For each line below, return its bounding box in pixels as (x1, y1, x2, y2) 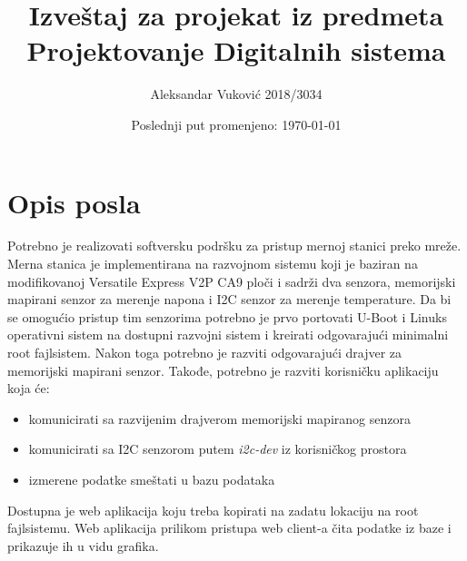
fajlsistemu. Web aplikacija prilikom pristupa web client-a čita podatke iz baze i (7, 518, 452, 537)
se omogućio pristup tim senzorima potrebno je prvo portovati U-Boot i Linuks (7, 307, 447, 326)
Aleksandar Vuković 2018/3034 (150, 84, 323, 103)
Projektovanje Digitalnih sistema (26, 32, 446, 69)
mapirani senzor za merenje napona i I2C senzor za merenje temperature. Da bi (7, 290, 452, 309)
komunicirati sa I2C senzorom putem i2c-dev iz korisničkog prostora (28, 439, 407, 458)
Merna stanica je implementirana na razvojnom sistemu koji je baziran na (7, 254, 418, 273)
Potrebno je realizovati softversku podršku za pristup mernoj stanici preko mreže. (7, 236, 462, 255)
